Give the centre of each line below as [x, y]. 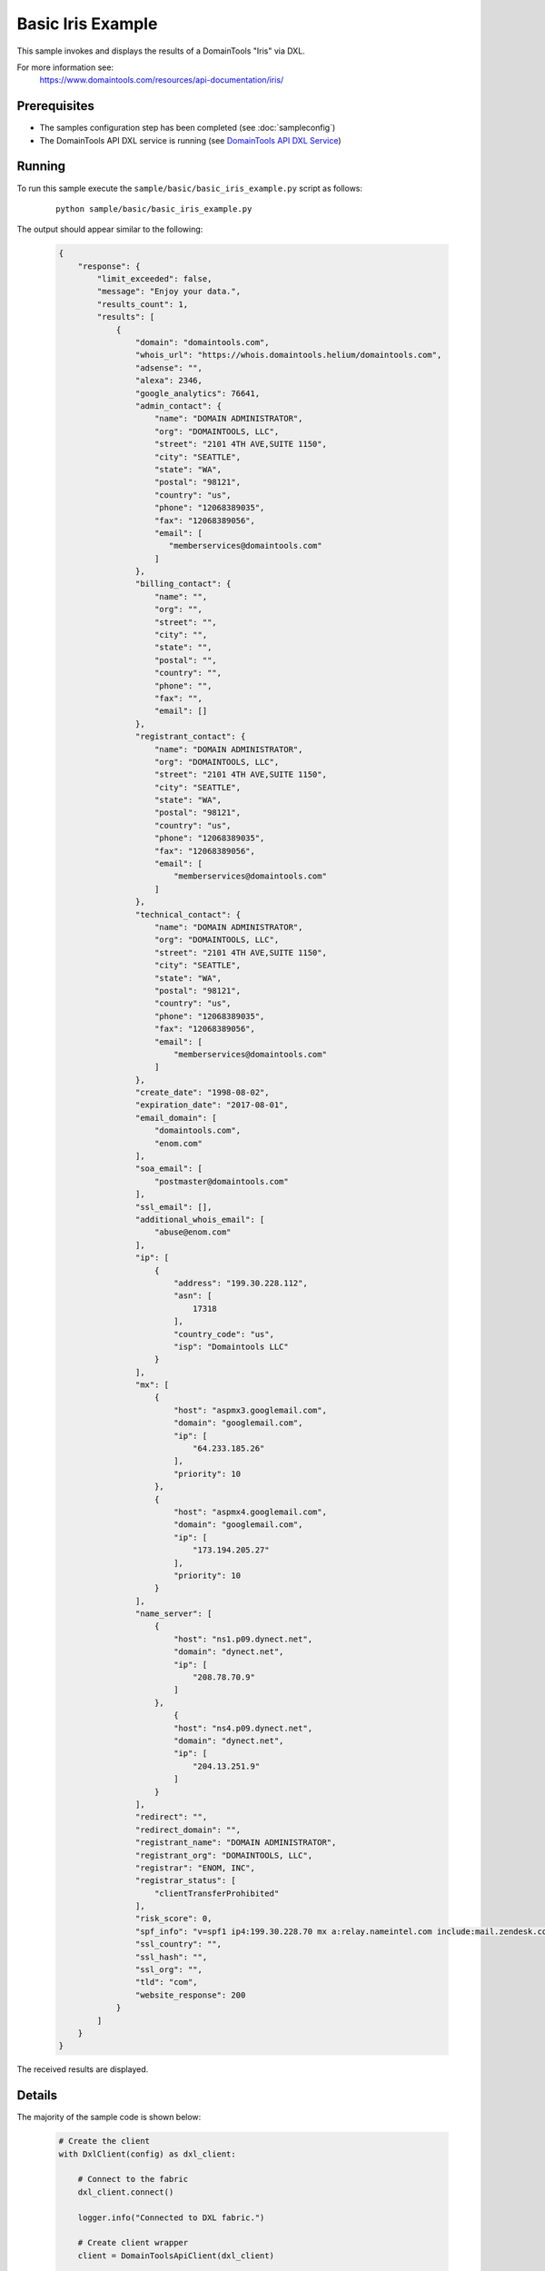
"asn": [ [193, 1296]
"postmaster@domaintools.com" [222, 1181]
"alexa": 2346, [169, 381]
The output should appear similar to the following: [110, 229]
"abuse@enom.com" [193, 1232]
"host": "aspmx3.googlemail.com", [250, 1410]
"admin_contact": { [178, 406]
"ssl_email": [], [173, 1207]
